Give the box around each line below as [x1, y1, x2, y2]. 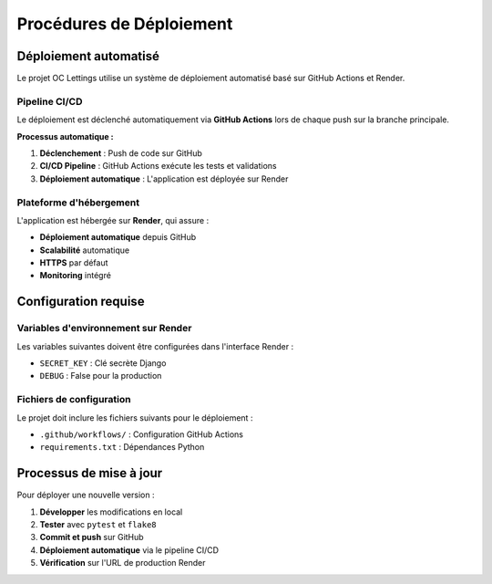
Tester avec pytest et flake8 [39, 519, 157, 530]
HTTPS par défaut [39, 257, 108, 268]
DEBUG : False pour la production [39, 370, 162, 381]
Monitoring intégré [39, 270, 111, 281]
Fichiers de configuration [16, 393, 131, 406]
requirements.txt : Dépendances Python [39, 442, 205, 453]
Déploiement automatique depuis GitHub [39, 232, 197, 243]
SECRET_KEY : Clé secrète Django [39, 358, 167, 369]
